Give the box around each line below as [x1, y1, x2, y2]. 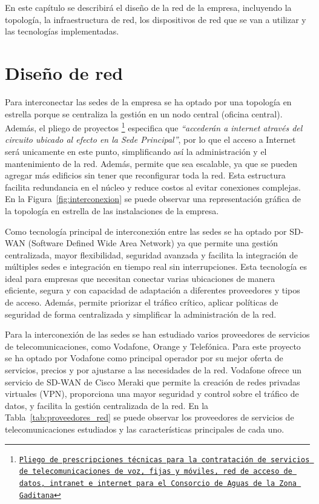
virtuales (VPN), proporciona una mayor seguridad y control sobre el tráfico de [5, 387, 299, 400]
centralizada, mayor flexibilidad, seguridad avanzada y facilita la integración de [5, 248, 298, 261]
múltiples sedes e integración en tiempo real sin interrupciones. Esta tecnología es [5, 260, 307, 273]
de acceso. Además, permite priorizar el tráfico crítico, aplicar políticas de [5, 296, 278, 309]
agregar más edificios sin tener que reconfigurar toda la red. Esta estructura [5, 169, 286, 182]
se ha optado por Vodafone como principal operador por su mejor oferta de [5, 352, 283, 364]
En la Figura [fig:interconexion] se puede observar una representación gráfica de [5, 192, 301, 205]
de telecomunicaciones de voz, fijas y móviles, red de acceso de [19, 467, 292, 476]
